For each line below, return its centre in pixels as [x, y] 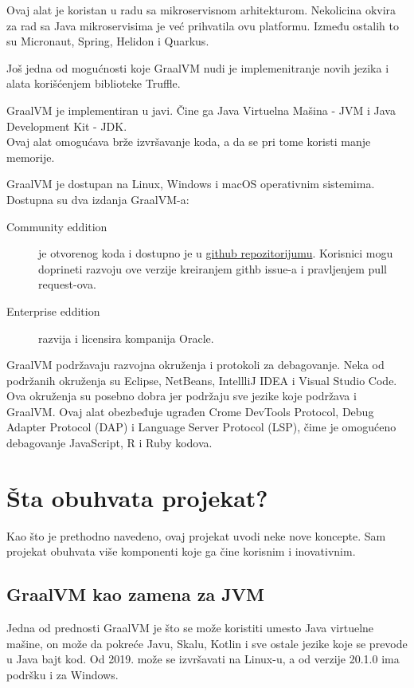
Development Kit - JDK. [67, 126]
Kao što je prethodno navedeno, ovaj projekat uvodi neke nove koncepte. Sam [196, 535]
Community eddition [57, 226]
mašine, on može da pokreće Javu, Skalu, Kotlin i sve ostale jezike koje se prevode [207, 643]
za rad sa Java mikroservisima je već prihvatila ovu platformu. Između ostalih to [203, 25]
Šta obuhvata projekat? [137, 497]
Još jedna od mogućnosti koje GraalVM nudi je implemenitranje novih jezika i [198, 67]
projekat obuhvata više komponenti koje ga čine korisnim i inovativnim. [181, 551]
